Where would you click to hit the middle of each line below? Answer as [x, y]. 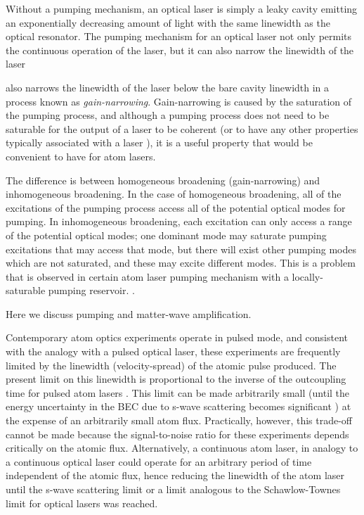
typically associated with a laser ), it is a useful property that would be [159, 142]
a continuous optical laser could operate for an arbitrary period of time [159, 461]
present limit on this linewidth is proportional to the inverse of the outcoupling [176, 379]
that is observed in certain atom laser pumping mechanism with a [147, 276]
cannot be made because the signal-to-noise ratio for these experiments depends [177, 434]
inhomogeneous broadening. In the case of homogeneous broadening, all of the [174, 194]
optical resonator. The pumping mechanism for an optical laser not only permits [179, 36]
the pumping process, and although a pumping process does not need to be [168, 115]
